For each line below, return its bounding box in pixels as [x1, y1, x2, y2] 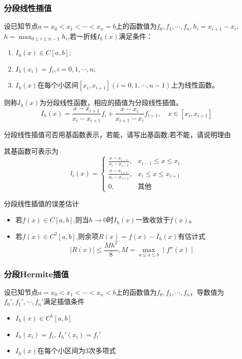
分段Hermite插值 [4, 268, 69, 280]
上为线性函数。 [171, 80, 219, 90]
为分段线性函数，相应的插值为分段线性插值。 [39, 97, 183, 108]
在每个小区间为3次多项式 [37, 345, 116, 356]
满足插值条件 [43, 296, 85, 306]
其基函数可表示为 [4, 145, 58, 156]
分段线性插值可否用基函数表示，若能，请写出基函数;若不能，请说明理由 [4, 129, 231, 139]
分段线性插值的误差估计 [4, 198, 79, 208]
